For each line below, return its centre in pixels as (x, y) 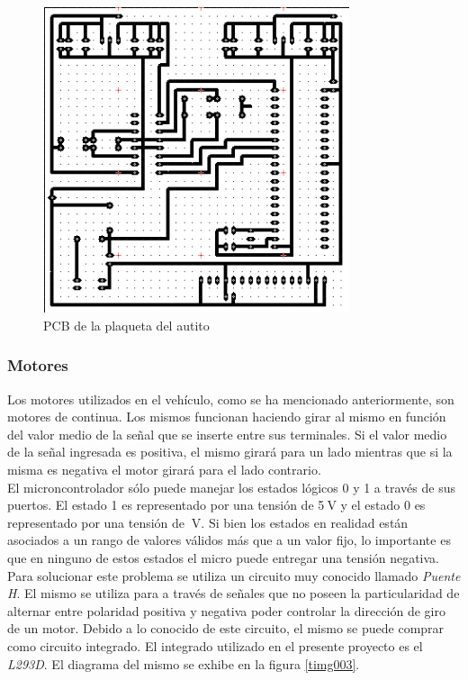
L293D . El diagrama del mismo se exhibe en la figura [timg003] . (184, 663)
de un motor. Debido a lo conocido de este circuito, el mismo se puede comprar (226, 628)
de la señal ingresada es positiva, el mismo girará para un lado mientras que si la (230, 452)
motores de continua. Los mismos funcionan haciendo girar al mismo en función (227, 417)
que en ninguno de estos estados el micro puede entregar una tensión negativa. (223, 557)
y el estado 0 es (383, 505)
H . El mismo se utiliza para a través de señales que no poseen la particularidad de (234, 593)
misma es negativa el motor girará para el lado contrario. (164, 469)
